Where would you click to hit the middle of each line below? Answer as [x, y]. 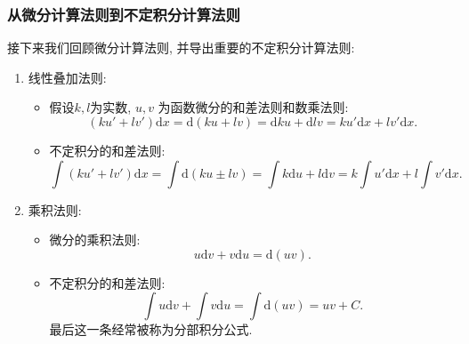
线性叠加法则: [67, 77]
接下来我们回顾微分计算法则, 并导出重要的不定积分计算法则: [181, 48]
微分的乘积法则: [95, 240]
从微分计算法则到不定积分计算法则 [124, 14]
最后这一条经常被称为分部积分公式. [151, 329]
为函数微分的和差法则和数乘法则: [253, 107]
